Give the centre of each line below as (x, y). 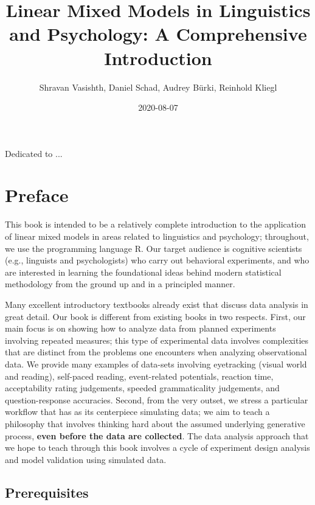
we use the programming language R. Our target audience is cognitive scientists (154, 248)
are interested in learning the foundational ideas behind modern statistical (143, 272)
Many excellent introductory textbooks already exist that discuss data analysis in (157, 304)
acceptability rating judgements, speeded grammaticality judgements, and (142, 388)
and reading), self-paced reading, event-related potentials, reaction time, (139, 376)
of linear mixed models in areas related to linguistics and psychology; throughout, (157, 236)
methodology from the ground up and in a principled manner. (120, 284)
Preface (37, 195)
